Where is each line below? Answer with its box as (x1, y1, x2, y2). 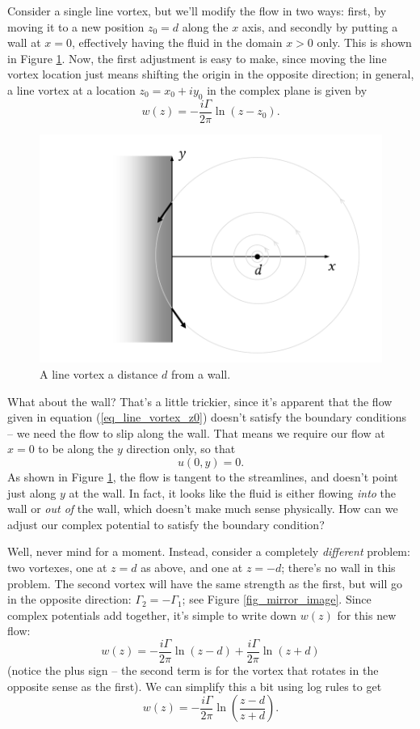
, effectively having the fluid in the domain (71, 34, 283, 51)
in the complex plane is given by (207, 81, 367, 98)
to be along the (38, 440, 114, 457)
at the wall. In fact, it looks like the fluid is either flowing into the (69, 484, 397, 501)
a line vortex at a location (7, 81, 136, 98)
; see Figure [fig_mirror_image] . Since (182, 591, 372, 608)
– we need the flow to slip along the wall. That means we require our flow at (7, 424, 385, 441)
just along (7, 484, 57, 501)
